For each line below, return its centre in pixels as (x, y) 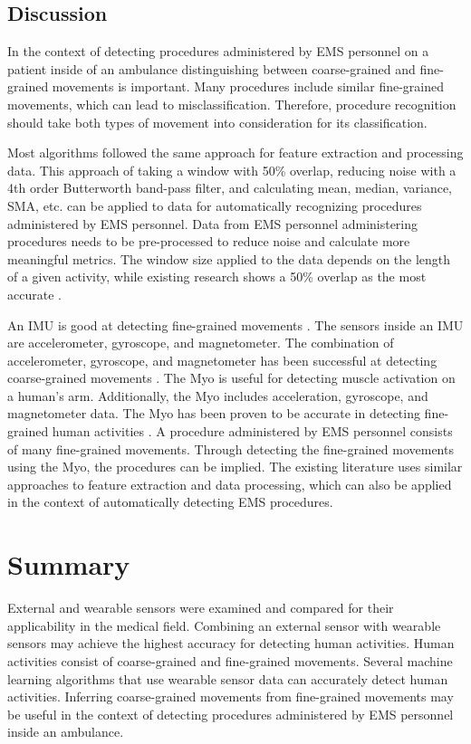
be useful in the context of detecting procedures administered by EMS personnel (231, 714)
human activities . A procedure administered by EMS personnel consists (252, 431)
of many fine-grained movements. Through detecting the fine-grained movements (231, 448)
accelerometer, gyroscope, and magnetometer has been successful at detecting (222, 360)
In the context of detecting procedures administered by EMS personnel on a (218, 51)
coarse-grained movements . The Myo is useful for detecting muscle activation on (231, 378)
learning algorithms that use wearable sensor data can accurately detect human (228, 678)
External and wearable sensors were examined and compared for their (201, 608)
